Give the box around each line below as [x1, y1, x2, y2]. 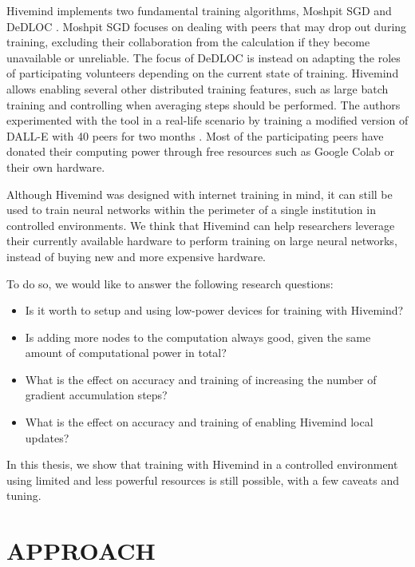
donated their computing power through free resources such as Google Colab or [6, 143, 395, 160]
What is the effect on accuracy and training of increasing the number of [25, 371, 377, 387]
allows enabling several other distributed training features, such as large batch [6, 80, 389, 97]
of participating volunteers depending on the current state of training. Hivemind [6, 65, 399, 81]
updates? [25, 429, 69, 446]
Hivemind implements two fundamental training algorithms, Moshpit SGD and [6, 2, 392, 18]
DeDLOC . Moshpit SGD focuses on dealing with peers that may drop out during [6, 18, 407, 34]
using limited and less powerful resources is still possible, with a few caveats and [6, 471, 400, 488]
